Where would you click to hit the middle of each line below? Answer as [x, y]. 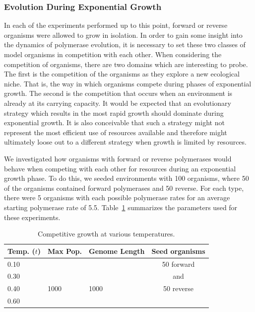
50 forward [178, 264]
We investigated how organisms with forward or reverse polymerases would [118, 158]
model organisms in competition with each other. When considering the [113, 54]
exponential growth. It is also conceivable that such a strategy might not [114, 122]
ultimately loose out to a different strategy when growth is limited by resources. [125, 142]
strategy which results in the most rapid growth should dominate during [114, 113]
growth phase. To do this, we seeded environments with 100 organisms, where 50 [127, 178]
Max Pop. [65, 251]
